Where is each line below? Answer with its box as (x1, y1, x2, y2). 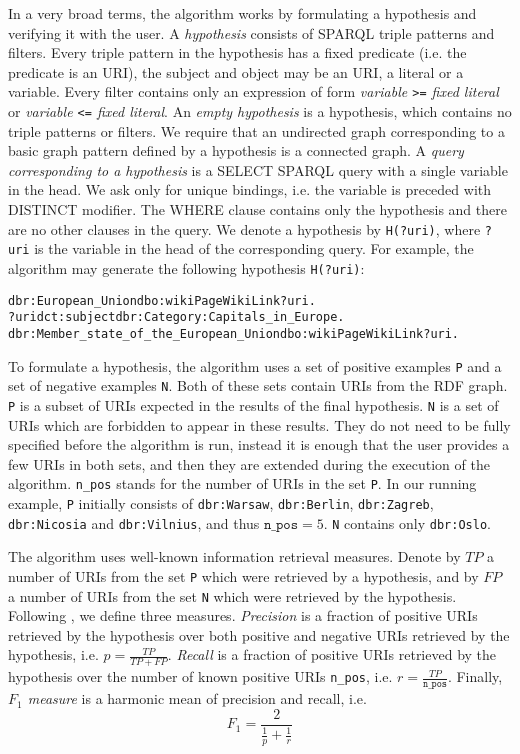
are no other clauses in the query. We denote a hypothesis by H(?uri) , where (8, 218, 481, 239)
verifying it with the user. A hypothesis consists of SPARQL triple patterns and (8, 22, 495, 43)
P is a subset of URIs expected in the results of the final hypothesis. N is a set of (8, 394, 499, 415)
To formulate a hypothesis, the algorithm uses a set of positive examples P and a (8, 355, 502, 376)
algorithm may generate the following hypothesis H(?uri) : (8, 257, 365, 278)
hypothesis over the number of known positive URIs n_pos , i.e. (8, 666, 393, 687)
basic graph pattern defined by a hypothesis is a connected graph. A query (8, 140, 464, 161)
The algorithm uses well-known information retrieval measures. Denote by (8, 546, 461, 567)
